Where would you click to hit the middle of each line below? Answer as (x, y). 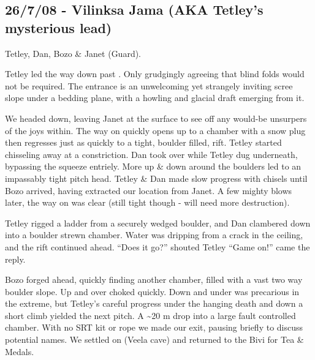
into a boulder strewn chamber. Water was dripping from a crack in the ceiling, (154, 235)
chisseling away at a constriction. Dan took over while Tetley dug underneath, (151, 154)
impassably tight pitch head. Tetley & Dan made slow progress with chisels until (156, 178)
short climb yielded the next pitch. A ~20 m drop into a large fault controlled (150, 315)
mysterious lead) (59, 27)
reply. (15, 259)
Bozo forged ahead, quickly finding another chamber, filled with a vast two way (154, 279)
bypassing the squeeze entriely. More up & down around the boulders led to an (153, 166)
